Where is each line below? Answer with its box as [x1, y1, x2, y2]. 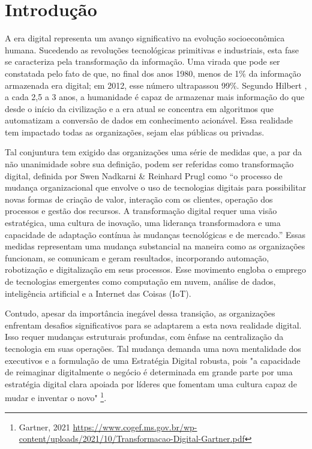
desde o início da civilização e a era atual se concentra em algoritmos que [5, 102, 274, 114]
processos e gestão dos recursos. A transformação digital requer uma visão [5, 204, 277, 217]
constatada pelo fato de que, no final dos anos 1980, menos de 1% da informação [5, 67, 301, 79]
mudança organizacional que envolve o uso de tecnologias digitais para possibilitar [5, 181, 307, 194]
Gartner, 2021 [19, 420, 70, 433]
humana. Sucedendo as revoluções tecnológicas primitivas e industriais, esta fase [5, 43, 299, 56]
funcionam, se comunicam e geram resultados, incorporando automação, [5, 251, 269, 264]
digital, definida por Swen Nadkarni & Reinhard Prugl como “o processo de [5, 169, 283, 182]
